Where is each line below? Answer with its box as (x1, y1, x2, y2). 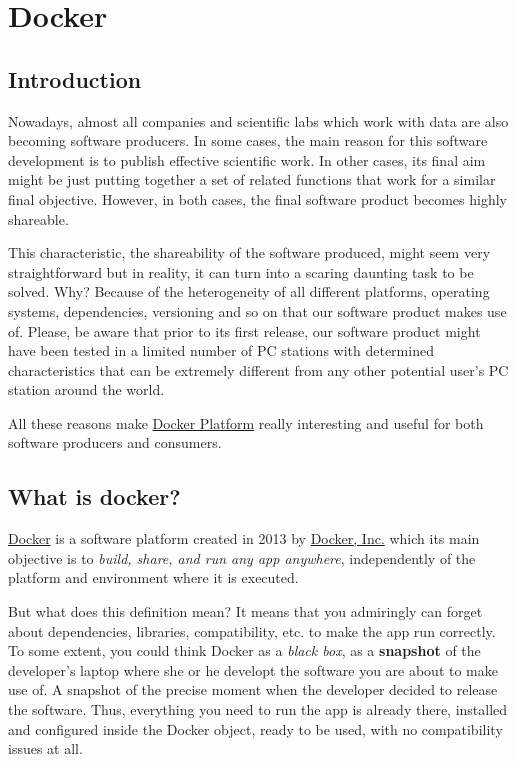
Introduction (8, 63, 142, 94)
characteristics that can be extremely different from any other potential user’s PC (8, 359, 509, 380)
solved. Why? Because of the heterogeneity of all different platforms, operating (8, 281, 490, 302)
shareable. (8, 208, 69, 229)
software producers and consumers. (8, 432, 222, 453)
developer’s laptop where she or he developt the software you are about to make (8, 659, 498, 680)
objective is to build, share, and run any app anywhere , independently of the (8, 547, 476, 568)
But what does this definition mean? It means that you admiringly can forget (8, 601, 483, 622)
